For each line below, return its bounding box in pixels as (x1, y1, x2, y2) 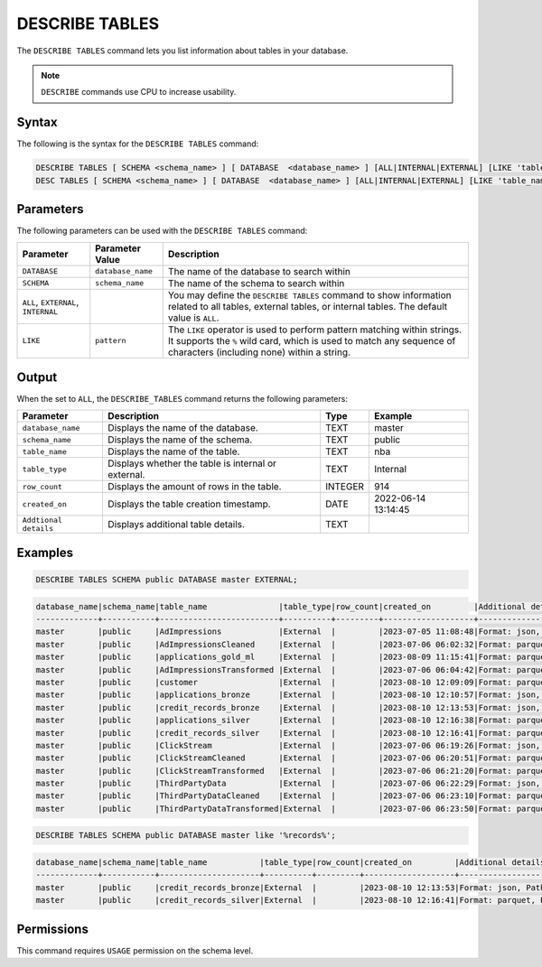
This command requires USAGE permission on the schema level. (16, 944, 254, 956)
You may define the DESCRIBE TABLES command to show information (167, 289, 452, 302)
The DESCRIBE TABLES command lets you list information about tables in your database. (16, 45, 349, 56)
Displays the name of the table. (107, 445, 240, 458)
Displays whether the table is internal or (107, 457, 277, 470)
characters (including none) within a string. (167, 346, 351, 358)
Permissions (16, 921, 89, 936)
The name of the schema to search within (167, 276, 345, 289)
